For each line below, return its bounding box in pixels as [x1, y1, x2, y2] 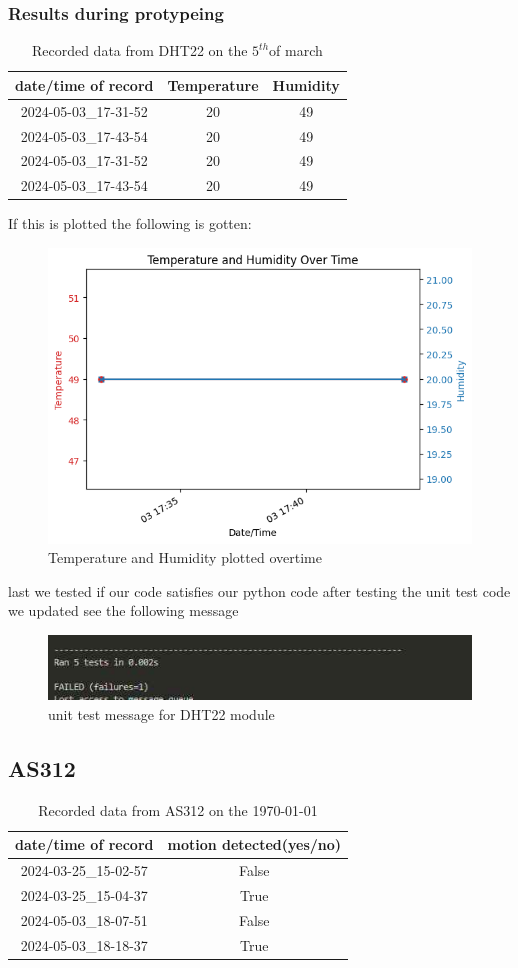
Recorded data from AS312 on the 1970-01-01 [38, 799, 318, 820]
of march [269, 40, 323, 61]
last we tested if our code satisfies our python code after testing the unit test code [8, 580, 511, 601]
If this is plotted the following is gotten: [8, 213, 252, 234]
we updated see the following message [8, 600, 239, 621]
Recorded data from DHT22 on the [31, 40, 248, 61]
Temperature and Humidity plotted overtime [48, 547, 322, 568]
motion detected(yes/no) [167, 834, 342, 855]
